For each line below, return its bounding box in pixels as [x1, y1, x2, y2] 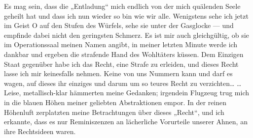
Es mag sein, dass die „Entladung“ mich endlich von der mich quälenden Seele [4, 1, 241, 11]
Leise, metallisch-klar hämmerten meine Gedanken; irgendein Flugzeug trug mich [4, 87, 249, 98]
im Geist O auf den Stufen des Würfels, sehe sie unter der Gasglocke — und [4, 20, 234, 30]
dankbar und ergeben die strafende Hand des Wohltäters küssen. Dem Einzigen [4, 49, 244, 59]
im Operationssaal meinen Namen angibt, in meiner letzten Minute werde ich [4, 39, 238, 50]
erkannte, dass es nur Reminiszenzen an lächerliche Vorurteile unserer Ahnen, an [4, 116, 248, 127]
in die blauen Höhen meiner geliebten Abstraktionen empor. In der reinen [4, 97, 227, 107]
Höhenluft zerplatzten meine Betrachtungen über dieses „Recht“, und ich [4, 107, 224, 117]
